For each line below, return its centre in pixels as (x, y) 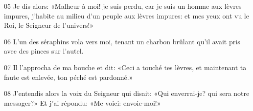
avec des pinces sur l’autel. (44, 51)
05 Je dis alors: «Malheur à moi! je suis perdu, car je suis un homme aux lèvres (123, 6)
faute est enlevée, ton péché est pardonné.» (69, 77)
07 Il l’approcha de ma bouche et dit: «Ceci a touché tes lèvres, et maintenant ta (125, 67)
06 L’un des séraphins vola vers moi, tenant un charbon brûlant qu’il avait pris (122, 41)
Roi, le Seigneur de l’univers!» (49, 25)
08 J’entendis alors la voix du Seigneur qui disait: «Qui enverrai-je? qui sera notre (127, 93)
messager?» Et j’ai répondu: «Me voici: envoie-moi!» (82, 102)
